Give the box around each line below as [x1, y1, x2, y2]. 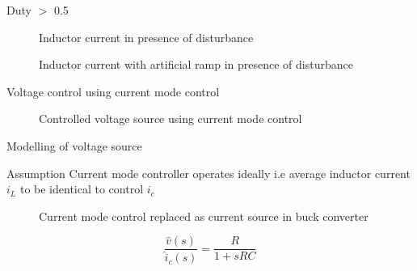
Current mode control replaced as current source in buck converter [39, 207, 369, 224]
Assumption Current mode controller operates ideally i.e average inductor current [6, 164, 411, 181]
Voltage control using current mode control [6, 83, 220, 100]
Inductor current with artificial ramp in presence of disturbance [39, 56, 353, 73]
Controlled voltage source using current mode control [39, 110, 302, 127]
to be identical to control [19, 180, 144, 197]
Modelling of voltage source [6, 137, 142, 154]
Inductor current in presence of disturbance [39, 28, 254, 45]
